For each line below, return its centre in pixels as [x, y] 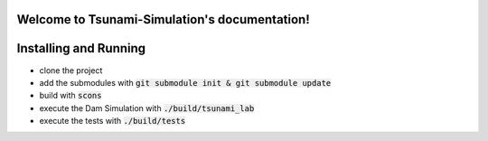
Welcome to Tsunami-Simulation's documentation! [164, 19]
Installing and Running [81, 48]
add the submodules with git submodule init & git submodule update [185, 82]
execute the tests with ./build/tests [113, 121]
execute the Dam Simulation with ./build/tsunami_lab [147, 108]
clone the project [71, 70]
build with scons [70, 96]
